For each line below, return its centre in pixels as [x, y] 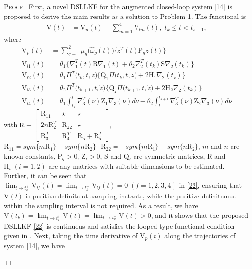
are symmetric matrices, [169, 155]
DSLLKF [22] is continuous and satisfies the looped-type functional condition [119, 226]
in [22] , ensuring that [210, 185]
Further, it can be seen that [45, 175]
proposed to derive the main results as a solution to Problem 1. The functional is [125, 16]
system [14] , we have [34, 245]
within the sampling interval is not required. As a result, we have [101, 206]
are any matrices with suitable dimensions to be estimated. [136, 166]
